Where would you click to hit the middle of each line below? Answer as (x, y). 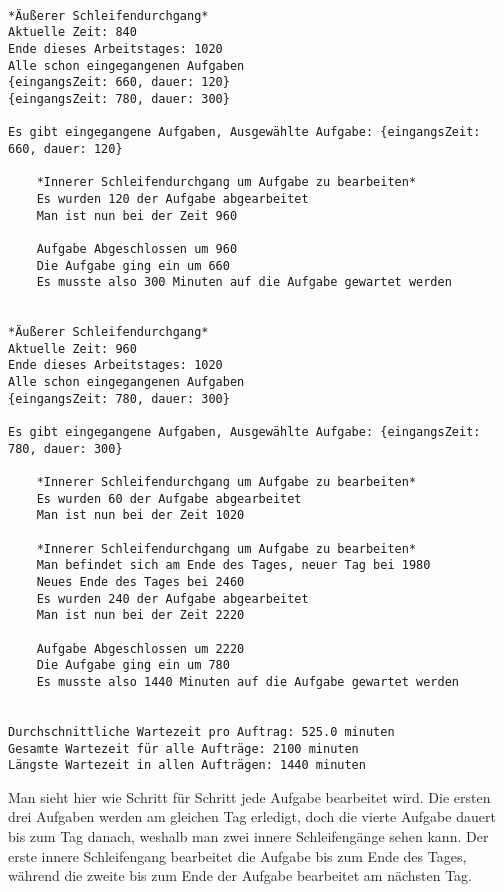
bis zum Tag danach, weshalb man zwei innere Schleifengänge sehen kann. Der (248, 836)
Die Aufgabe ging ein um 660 (133, 265)
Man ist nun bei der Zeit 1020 (140, 515)
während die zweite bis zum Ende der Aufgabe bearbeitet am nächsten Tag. (240, 875)
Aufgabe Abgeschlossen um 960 (137, 248)
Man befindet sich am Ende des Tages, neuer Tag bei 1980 (233, 565)
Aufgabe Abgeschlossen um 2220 (140, 648)
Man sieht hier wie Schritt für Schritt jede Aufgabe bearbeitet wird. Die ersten (249, 796)
